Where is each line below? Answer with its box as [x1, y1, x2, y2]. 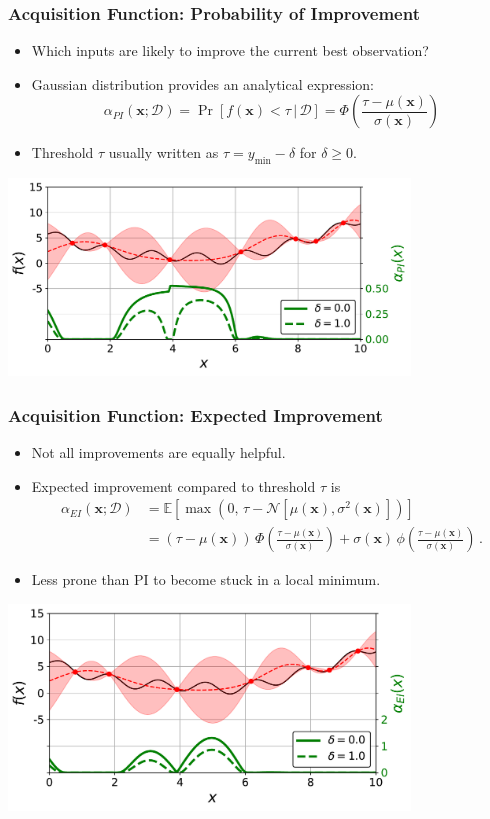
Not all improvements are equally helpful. [31, 442, 286, 463]
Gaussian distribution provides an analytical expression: [31, 73, 374, 94]
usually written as [108, 142, 219, 163]
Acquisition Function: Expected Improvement [8, 402, 383, 427]
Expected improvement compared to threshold [31, 475, 316, 496]
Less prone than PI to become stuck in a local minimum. [31, 569, 381, 590]
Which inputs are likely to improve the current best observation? [31, 40, 429, 61]
